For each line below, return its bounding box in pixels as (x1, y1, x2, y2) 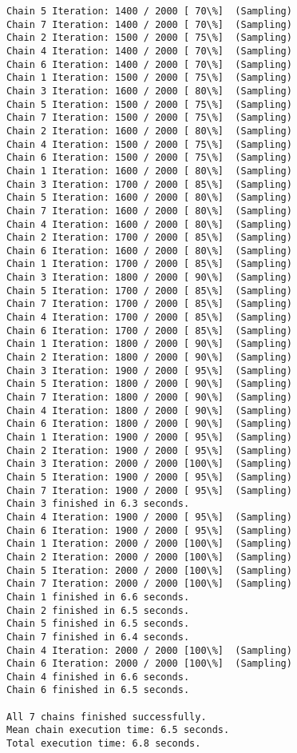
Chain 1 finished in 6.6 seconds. (6, 591, 190, 603)
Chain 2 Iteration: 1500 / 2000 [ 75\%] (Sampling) (6, 32, 292, 44)
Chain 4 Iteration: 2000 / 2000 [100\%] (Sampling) (6, 644, 292, 656)
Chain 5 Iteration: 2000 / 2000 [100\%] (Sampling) (6, 564, 292, 576)
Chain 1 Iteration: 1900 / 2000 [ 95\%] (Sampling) (6, 432, 292, 443)
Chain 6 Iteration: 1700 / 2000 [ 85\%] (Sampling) (6, 325, 292, 337)
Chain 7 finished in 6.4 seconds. (6, 631, 190, 643)
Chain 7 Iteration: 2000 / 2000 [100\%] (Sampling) (6, 578, 292, 590)
